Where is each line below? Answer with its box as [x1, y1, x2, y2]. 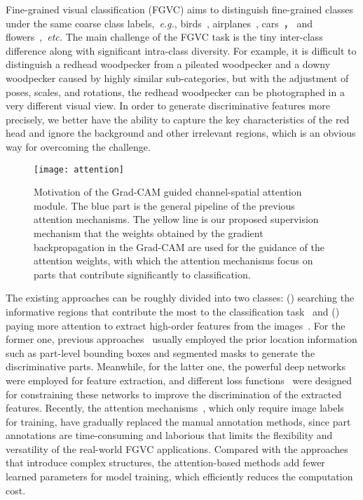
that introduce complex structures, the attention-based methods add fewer [6, 455, 325, 470]
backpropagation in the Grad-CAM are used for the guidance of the [34, 239, 324, 254]
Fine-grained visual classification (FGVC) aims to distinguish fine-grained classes [6, 2, 353, 16]
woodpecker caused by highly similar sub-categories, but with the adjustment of [6, 70, 349, 85]
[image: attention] [34, 164, 124, 175]
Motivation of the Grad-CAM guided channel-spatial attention [34, 184, 302, 199]
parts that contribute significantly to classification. [34, 266, 251, 281]
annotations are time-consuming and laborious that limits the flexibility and [6, 428, 333, 442]
